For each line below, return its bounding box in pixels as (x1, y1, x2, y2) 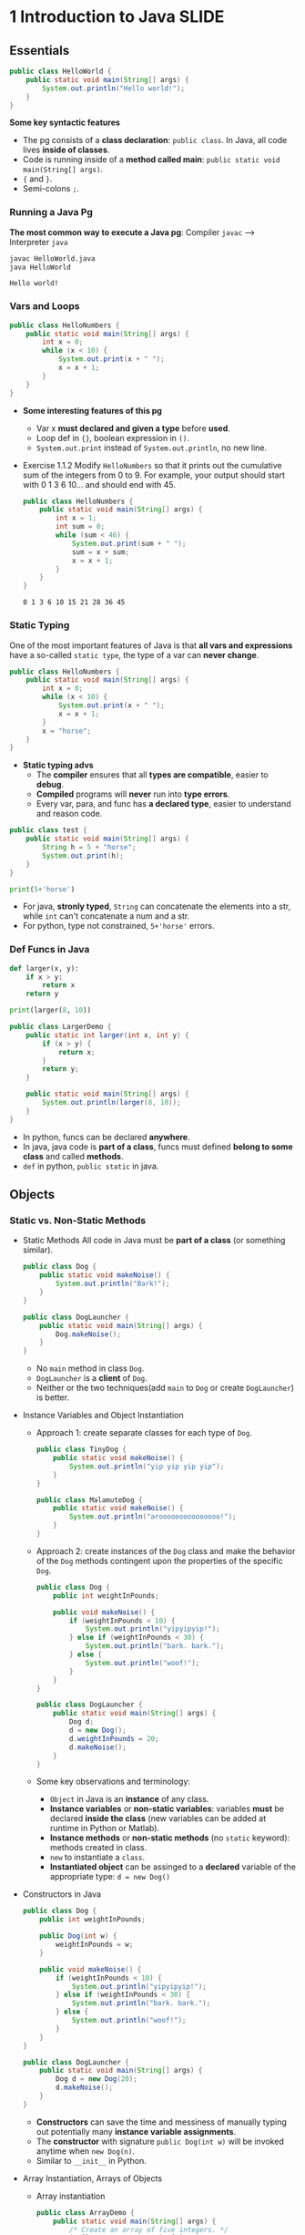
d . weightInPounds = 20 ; (68, 1734, 159, 1743)
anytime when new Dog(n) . (36, 2145, 135, 2157)
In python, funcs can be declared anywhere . (22, 1131, 191, 1142)
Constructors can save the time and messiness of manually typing (36, 2117, 287, 2127)
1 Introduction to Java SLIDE (9, 6, 225, 27)
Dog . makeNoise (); (56, 1329, 121, 1339)
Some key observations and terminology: (36, 1776, 191, 1787)
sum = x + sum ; (71, 547, 129, 557)
